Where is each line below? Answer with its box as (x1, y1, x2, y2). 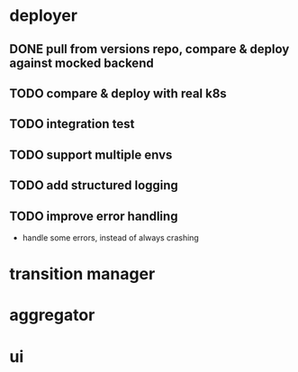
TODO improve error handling (9, 208, 178, 223)
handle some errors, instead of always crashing (22, 231, 200, 243)
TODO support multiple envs (9, 147, 173, 162)
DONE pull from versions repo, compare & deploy (9, 41, 290, 57)
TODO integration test (9, 116, 135, 132)
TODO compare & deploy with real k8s (9, 86, 227, 101)
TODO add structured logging (9, 177, 178, 194)
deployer (9, 5, 78, 26)
